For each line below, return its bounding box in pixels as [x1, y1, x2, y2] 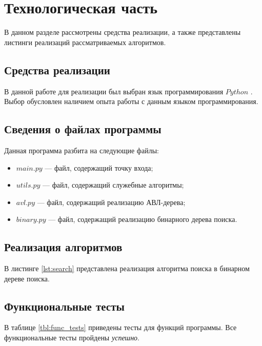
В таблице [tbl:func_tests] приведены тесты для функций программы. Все [4, 322, 237, 333]
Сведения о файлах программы [4, 121, 162, 137]
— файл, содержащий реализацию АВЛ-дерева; [37, 196, 186, 207]
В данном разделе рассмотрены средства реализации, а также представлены [4, 27, 241, 37]
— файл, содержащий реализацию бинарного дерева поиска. [48, 214, 237, 225]
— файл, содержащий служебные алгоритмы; [42, 179, 184, 190]
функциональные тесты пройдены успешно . [4, 332, 140, 343]
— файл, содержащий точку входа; [45, 162, 153, 173]
